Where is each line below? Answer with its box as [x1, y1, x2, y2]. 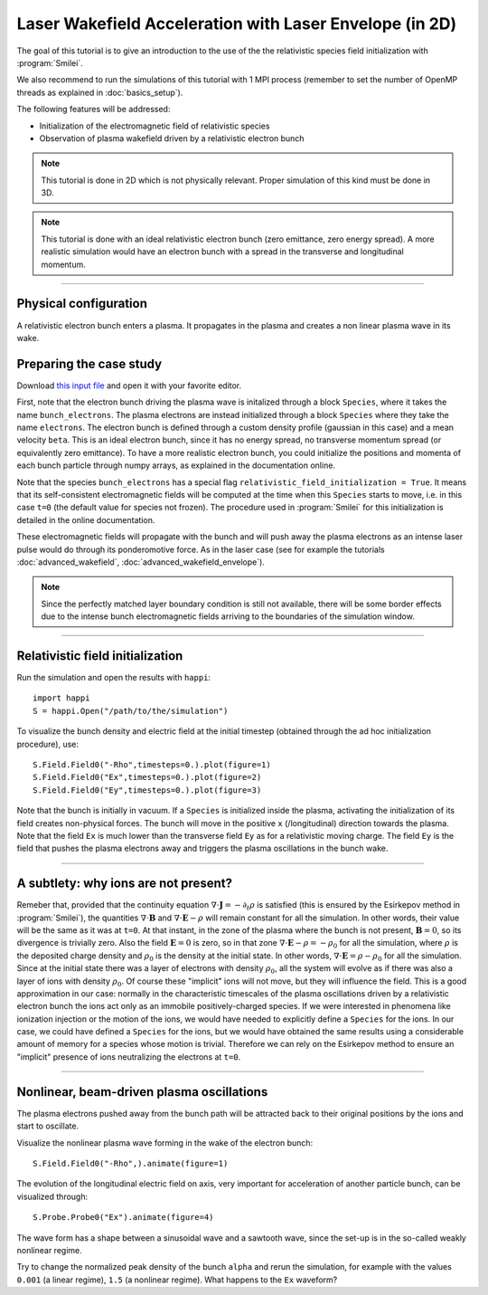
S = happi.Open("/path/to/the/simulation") [33, 706, 229, 716]
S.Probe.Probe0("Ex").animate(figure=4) [33, 1213, 214, 1223]
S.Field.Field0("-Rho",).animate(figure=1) [33, 1158, 229, 1168]
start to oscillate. [16, 1120, 80, 1131]
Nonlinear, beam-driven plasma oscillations [16, 1084, 268, 1100]
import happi [33, 693, 90, 703]
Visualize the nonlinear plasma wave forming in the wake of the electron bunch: [16, 1137, 314, 1148]
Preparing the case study [16, 356, 163, 371]
